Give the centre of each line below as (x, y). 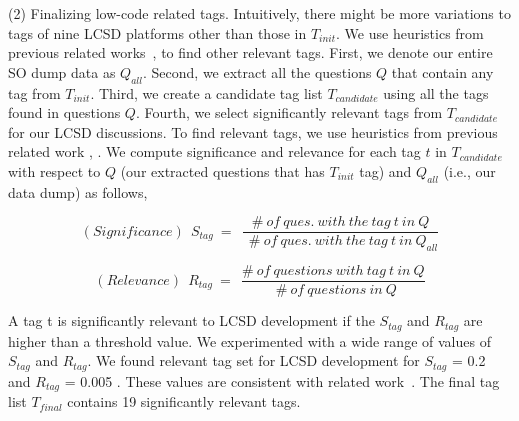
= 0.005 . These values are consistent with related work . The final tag (282, 380)
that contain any (442, 71)
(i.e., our (469, 170)
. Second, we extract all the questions (257, 71)
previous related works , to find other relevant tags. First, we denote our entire (250, 52)
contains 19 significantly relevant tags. (184, 401)
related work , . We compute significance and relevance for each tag (214, 151)
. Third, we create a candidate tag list (206, 92)
